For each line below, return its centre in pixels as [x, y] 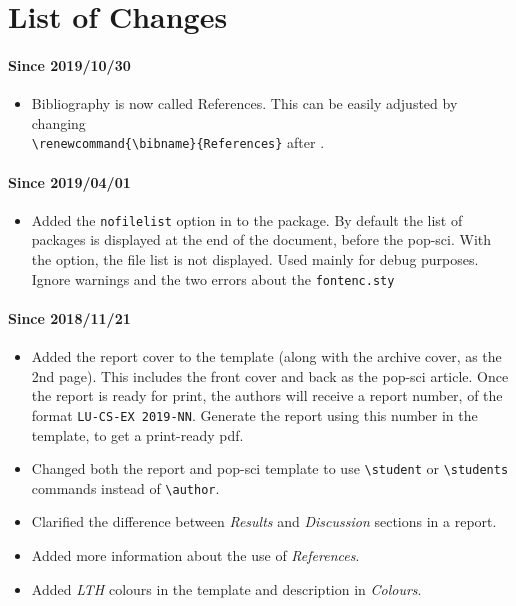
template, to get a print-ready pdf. [137, 434]
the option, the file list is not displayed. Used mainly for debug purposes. [255, 259]
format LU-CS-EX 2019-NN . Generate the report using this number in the [254, 414]
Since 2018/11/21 [69, 317]
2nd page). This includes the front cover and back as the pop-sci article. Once [270, 375]
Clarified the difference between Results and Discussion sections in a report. [264, 521]
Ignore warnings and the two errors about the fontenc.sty [213, 278]
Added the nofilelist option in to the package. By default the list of [247, 219]
